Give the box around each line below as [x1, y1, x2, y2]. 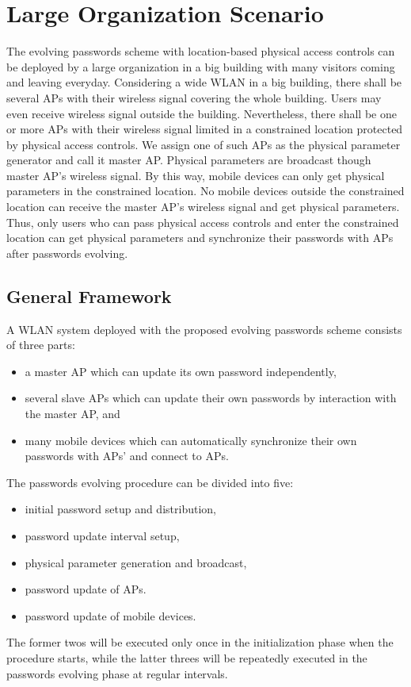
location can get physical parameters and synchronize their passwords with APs [6, 229, 394, 246]
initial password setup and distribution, [25, 501, 216, 517]
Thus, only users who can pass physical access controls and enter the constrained [6, 213, 399, 230]
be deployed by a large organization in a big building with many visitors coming [6, 58, 395, 75]
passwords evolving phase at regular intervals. [6, 665, 228, 681]
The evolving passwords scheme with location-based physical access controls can [6, 43, 395, 59]
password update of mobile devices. [25, 607, 196, 624]
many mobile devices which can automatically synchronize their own [25, 432, 357, 448]
